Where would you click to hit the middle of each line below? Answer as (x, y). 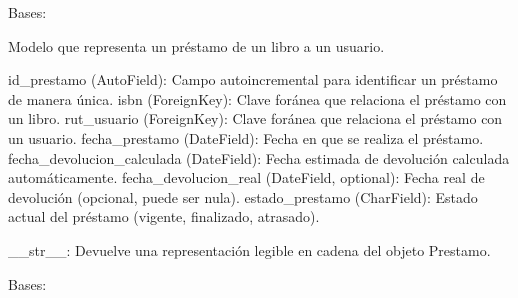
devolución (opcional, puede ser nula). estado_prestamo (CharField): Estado (243, 196)
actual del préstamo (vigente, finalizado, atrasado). (164, 216)
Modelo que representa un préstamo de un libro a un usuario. (196, 45)
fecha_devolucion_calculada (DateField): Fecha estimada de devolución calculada (259, 157)
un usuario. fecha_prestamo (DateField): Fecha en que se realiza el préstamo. (246, 137)
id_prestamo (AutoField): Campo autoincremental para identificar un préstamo (253, 79)
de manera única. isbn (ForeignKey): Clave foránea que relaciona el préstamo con (257, 98)
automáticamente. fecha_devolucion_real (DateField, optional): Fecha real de (246, 177)
